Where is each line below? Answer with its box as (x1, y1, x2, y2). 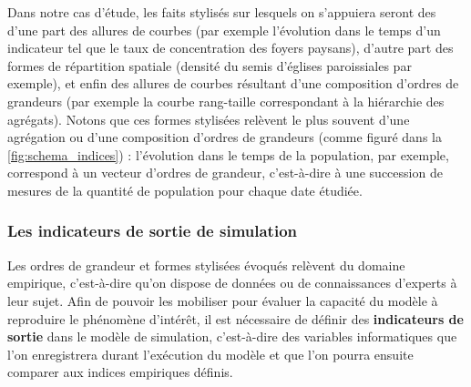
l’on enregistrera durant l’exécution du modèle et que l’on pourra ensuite (7, 344, 414, 363)
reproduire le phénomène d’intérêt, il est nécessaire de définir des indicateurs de (7, 309, 464, 328)
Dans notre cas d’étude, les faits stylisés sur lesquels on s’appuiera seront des (7, 3, 436, 21)
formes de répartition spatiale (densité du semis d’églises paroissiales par (7, 56, 412, 75)
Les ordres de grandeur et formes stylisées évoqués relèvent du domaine (7, 255, 405, 274)
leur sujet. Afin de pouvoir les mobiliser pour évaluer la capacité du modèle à (7, 290, 438, 310)
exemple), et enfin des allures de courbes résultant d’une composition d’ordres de (7, 74, 459, 93)
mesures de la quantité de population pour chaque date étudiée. (7, 180, 363, 199)
